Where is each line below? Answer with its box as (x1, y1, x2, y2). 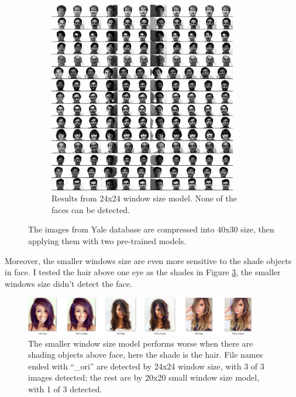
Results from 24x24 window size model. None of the (51, 192, 237, 204)
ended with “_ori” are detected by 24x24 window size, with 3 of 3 (28, 360, 264, 372)
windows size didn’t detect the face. (5, 277, 132, 289)
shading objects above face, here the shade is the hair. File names (28, 348, 263, 361)
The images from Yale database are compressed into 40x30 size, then (28, 223, 274, 235)
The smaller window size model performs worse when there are (28, 337, 253, 349)
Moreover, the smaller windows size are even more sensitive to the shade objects (5, 254, 292, 266)
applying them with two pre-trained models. (28, 235, 187, 247)
